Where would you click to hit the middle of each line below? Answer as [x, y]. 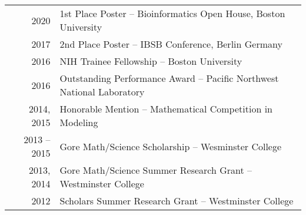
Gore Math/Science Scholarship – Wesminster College [171, 146]
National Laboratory [102, 92]
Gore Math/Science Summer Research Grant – [156, 170]
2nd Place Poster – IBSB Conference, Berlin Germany [171, 44]
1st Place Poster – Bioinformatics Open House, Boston [172, 14]
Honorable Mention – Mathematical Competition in [166, 109]
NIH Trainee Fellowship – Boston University [151, 61]
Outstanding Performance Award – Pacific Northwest [169, 78]
